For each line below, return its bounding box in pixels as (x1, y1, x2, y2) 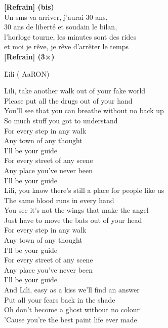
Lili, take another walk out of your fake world (4, 85, 146, 96)
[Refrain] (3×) (4, 51, 55, 61)
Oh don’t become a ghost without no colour (4, 304, 140, 315)
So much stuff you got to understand (4, 115, 118, 125)
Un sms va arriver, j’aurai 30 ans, (4, 11, 108, 22)
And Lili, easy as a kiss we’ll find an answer (4, 284, 140, 295)
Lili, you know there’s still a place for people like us (4, 185, 164, 195)
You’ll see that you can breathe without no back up (4, 105, 164, 116)
